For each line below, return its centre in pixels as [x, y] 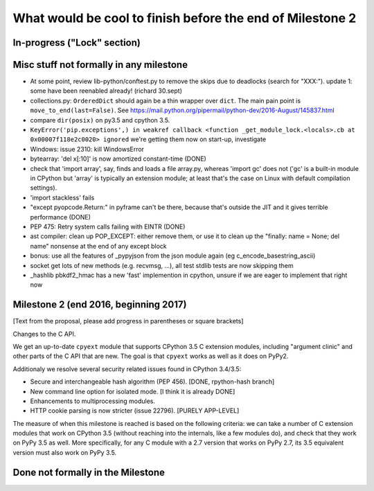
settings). [44, 188]
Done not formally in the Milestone [89, 472]
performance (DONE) [61, 217]
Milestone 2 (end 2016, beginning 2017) [100, 305]
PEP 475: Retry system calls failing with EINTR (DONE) [108, 226]
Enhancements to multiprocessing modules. [93, 401]
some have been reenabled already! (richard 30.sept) [106, 91]
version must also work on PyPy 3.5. [65, 452]
